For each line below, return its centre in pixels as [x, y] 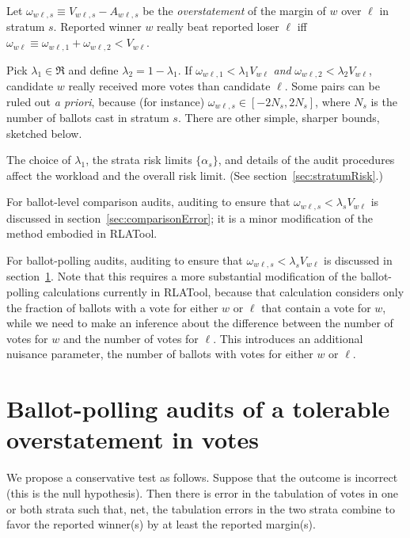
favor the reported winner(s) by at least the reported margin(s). [161, 524]
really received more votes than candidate [169, 85]
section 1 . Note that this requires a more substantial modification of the [182, 276]
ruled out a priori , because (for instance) [106, 101]
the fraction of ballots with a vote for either [112, 307]
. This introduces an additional [288, 338]
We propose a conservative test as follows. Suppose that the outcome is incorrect [202, 477]
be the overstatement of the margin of [234, 10]
